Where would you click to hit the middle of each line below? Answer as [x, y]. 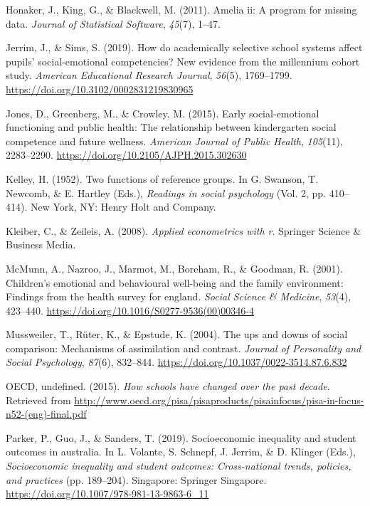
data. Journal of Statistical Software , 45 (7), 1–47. [113, 23]
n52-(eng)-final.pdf [46, 414]
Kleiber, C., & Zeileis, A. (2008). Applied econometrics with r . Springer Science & [184, 230]
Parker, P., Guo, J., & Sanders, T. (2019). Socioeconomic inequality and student [181, 437]
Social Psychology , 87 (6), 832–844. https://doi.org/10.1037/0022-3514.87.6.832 [176, 362]
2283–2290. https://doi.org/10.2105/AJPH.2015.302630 [126, 155]
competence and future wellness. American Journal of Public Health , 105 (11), [174, 141]
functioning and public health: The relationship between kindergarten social [171, 127]
